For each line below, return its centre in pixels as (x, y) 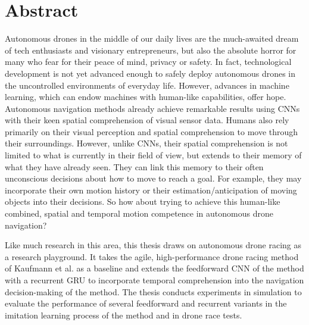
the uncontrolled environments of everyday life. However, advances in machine (147, 85)
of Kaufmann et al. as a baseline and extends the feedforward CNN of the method (154, 268)
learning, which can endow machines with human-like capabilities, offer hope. (146, 97)
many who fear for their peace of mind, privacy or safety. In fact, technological (148, 62)
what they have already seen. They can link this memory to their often (134, 166)
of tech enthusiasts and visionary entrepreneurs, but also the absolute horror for (151, 50)
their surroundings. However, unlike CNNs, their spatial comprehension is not (146, 143)
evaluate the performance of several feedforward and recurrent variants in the (146, 303)
